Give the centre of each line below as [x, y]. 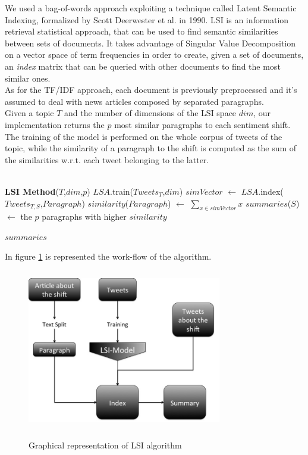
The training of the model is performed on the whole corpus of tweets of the [144, 136]
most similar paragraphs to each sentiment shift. [202, 124]
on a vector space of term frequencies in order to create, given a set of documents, [154, 54]
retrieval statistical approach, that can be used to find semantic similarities [142, 31]
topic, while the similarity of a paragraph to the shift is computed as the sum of [151, 148]
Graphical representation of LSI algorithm [105, 445]
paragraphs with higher [84, 216]
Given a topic [29, 113]
